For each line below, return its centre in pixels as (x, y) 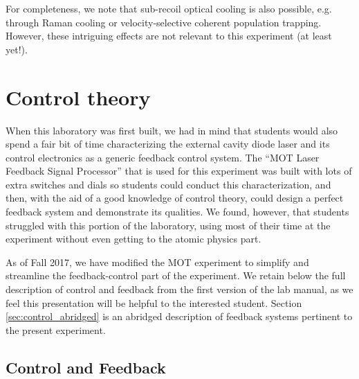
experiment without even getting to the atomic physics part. (134, 239)
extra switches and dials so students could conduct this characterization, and (168, 184)
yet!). (17, 49)
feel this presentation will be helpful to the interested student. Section (154, 302)
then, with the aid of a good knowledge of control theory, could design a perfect (175, 198)
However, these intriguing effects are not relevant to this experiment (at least (169, 36)
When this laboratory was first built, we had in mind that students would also (172, 130)
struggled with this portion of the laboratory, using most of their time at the (168, 225)
